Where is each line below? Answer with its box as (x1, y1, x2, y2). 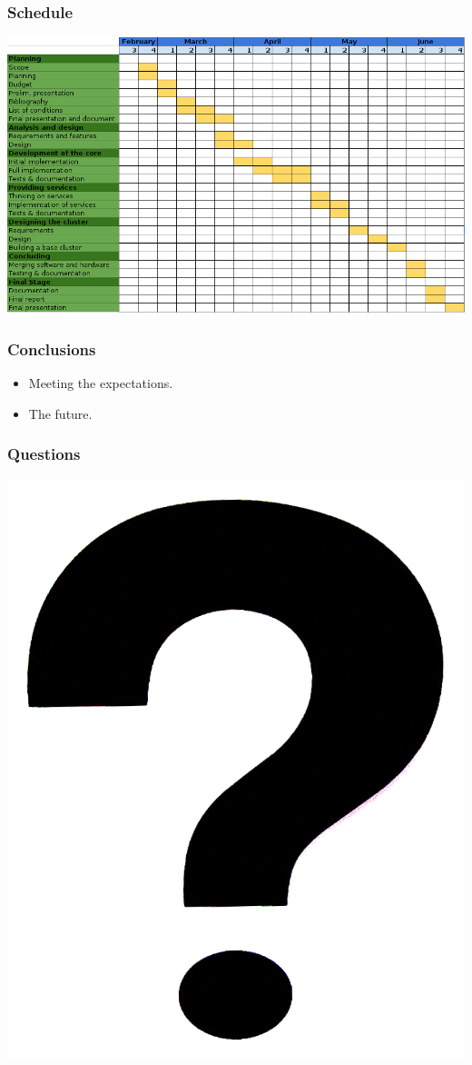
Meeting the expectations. (28, 373, 173, 392)
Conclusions (7, 337, 96, 360)
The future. (28, 403, 93, 423)
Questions (7, 443, 81, 465)
